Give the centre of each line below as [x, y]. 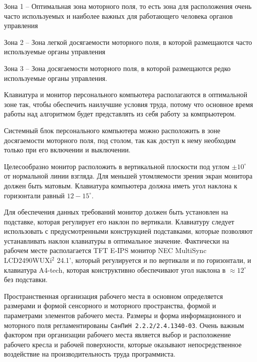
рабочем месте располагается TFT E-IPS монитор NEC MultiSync [105, 250]
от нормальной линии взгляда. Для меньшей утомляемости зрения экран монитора [128, 176]
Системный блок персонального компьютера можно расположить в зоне [112, 130]
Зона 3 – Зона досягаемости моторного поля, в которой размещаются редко [117, 68]
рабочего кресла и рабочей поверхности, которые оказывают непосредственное [123, 344]
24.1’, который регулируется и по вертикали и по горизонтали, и [154, 260]
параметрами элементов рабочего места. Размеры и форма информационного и [123, 315]
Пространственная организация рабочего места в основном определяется [114, 296]
